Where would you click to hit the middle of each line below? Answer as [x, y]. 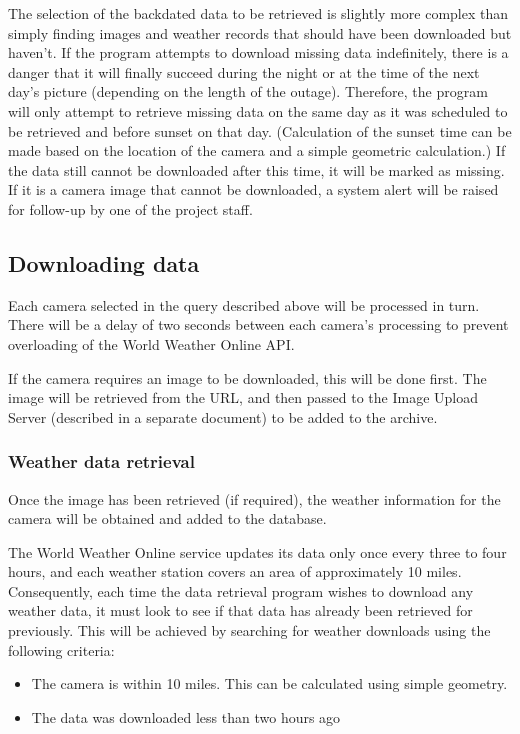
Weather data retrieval [101, 461]
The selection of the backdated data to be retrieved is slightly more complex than [258, 13]
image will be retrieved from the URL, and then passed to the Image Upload [243, 397]
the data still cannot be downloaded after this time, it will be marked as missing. [256, 169]
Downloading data [104, 262]
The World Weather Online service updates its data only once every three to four [257, 551]
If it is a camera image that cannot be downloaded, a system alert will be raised [253, 189]
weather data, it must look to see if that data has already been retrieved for [240, 610]
